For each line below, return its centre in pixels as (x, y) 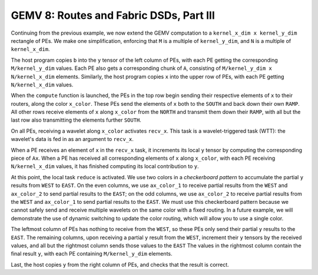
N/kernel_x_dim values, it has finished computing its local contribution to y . (105, 166)
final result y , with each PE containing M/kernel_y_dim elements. (92, 254)
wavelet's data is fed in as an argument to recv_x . (72, 139)
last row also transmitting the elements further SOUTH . (76, 120)
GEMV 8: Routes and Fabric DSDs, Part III (113, 15)
